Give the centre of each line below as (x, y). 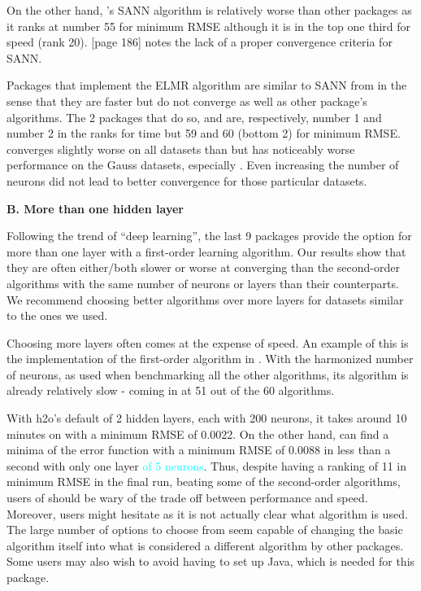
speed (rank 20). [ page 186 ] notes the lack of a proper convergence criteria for (200, 42)
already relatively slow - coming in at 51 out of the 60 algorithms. (171, 390)
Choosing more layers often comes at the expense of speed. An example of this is (208, 342)
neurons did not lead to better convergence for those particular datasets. (187, 180)
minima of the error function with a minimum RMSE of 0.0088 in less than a (199, 450)
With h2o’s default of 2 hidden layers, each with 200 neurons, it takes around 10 (207, 418)
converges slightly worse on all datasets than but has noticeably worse (181, 149)
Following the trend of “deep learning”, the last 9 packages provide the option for (209, 236)
